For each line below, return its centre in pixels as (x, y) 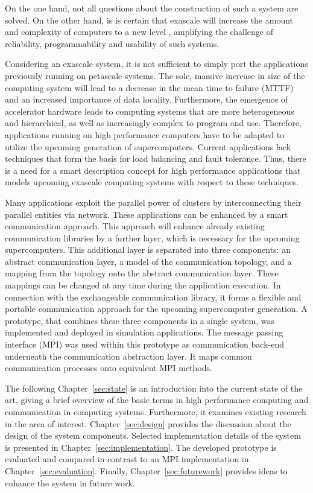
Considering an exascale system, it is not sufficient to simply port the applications (156, 64)
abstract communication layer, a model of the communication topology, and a (148, 261)
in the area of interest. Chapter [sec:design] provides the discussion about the (148, 423)
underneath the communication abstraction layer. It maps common (128, 356)
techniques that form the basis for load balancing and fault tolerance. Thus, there (156, 158)
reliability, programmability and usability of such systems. (112, 43)
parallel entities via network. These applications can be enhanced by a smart (147, 214)
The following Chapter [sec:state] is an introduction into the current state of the (154, 388)
